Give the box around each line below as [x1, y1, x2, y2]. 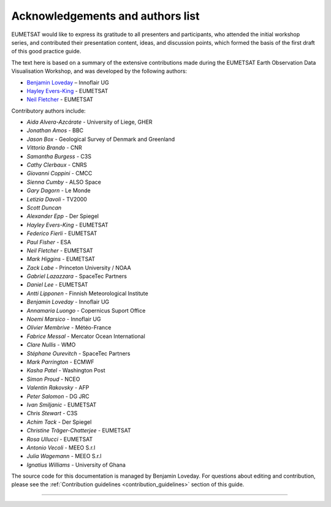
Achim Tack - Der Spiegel [26, 418, 92, 426]
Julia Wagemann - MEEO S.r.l [26, 453, 102, 460]
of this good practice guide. [11, 48, 82, 55]
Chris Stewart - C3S [26, 410, 78, 417]
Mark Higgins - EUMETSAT [26, 255, 96, 263]
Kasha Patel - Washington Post [26, 367, 105, 374]
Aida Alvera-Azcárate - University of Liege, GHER [26, 118, 153, 126]
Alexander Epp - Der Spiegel [26, 212, 99, 220]
